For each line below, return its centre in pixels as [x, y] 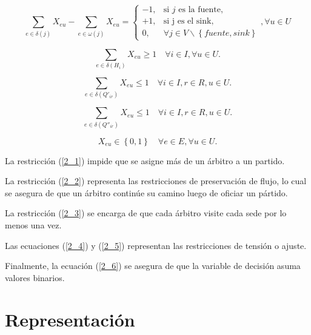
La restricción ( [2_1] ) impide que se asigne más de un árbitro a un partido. [145, 160]
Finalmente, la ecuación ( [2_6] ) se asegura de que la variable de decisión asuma [153, 266]
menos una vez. [33, 224]
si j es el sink [187, 22]
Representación [70, 319]
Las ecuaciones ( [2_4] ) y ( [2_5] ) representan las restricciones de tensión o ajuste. [156, 245]
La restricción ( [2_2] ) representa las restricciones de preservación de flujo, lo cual [156, 181]
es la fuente [199, 10]
